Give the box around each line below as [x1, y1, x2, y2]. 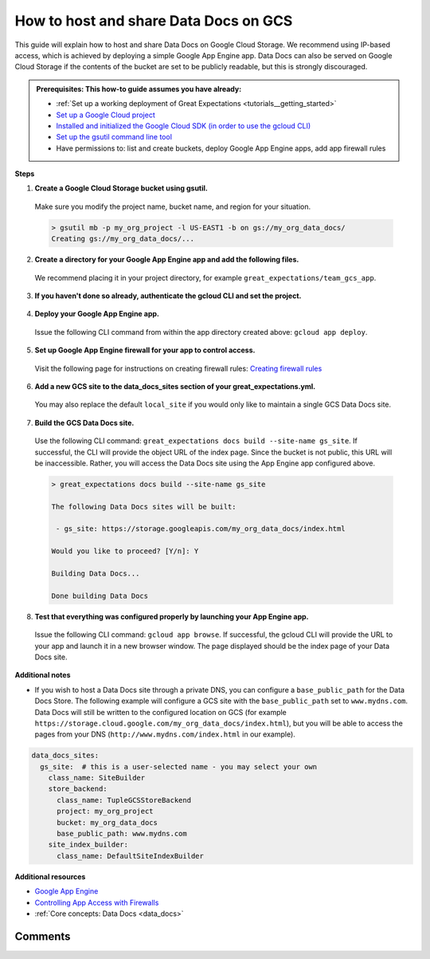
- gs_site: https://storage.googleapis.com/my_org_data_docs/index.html [56, 525, 346, 533]
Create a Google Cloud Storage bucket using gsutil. [34, 183, 209, 193]
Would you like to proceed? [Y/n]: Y [51, 547, 199, 556]
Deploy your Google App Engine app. [34, 309, 159, 319]
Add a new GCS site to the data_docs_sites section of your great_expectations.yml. [34, 381, 316, 391]
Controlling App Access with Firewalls [34, 898, 159, 907]
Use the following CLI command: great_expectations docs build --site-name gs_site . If [34, 436, 358, 446]
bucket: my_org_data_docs [57, 818, 158, 827]
